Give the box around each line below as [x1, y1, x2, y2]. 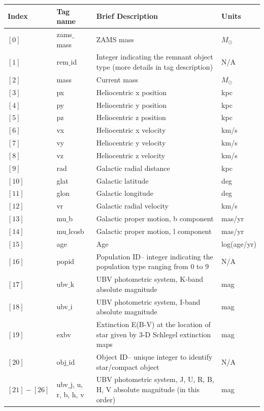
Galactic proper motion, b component [96, 213, 214, 224]
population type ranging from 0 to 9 [96, 261, 209, 272]
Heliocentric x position [96, 86, 167, 97]
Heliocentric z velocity [96, 150, 166, 160]
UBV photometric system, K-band [96, 274, 204, 284]
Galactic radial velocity [96, 200, 169, 211]
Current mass [96, 74, 139, 84]
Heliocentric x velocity [96, 125, 166, 135]
